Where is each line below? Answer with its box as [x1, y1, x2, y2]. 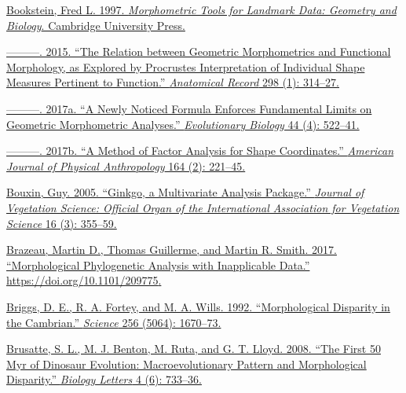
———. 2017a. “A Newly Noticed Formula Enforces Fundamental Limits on [6, 100, 372, 116]
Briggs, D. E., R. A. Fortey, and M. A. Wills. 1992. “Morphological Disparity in [6, 298, 390, 314]
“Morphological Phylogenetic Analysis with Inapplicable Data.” [6, 256, 310, 273]
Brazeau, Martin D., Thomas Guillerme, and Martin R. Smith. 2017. [6, 241, 337, 258]
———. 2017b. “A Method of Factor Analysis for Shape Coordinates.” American [6, 142, 394, 159]
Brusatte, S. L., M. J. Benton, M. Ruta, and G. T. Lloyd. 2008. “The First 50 [6, 340, 381, 357]
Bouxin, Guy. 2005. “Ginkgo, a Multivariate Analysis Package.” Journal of [6, 184, 364, 200]
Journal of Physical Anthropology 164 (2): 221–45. [6, 157, 246, 174]
